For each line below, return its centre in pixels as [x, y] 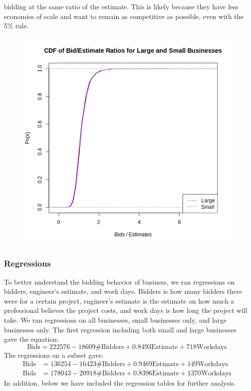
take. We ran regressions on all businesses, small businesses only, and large [115, 319]
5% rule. [16, 26]
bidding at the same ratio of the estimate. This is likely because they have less [121, 6]
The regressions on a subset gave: [54, 355]
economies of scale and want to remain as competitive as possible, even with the [124, 16]
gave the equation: [31, 339]
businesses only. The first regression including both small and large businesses [120, 329]
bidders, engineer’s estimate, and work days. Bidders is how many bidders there [123, 291]
